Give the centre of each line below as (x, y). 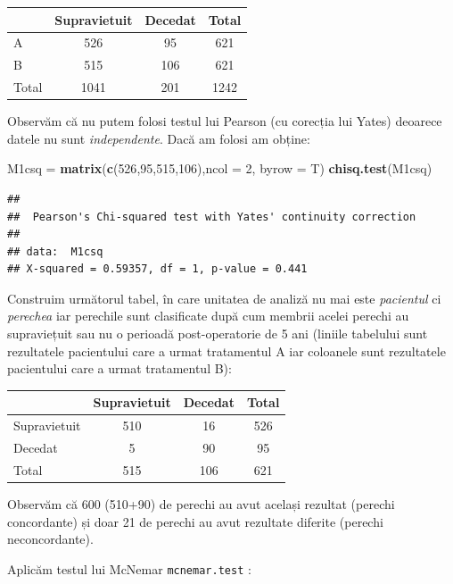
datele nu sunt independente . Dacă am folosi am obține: (159, 138)
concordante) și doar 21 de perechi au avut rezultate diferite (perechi (195, 521)
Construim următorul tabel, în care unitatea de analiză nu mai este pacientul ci (224, 298)
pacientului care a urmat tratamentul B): (119, 368)
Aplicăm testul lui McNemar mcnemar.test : (129, 568)
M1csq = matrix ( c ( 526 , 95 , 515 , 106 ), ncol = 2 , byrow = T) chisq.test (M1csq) (220, 168)
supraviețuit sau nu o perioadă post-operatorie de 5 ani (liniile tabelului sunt (218, 334)
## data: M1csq (55, 251)
